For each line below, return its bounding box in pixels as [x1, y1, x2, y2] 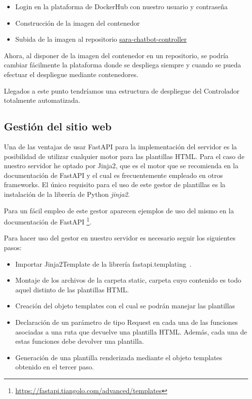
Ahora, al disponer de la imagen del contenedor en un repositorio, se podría [4, 50, 229, 60]
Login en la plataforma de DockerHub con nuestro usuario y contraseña [15, 1, 228, 11]
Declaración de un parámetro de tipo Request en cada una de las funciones [15, 317, 238, 327]
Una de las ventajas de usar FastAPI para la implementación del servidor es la [4, 141, 237, 151]
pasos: [4, 242, 22, 252]
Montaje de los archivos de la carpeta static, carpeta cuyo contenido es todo [15, 275, 241, 285]
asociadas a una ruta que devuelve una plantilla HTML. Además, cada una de [15, 326, 247, 336]
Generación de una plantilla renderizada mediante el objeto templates [15, 352, 222, 362]
